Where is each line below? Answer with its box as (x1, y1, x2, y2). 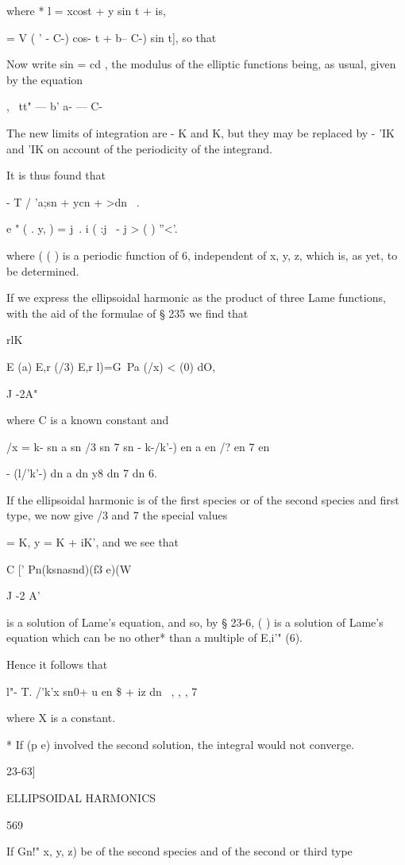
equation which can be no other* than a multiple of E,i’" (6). (6, 629, 303, 646)
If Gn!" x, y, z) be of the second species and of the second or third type (6, 843, 353, 859)
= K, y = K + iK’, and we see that (6, 534, 179, 550)
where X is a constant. (6, 709, 116, 726)
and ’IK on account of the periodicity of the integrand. (6, 140, 272, 156)
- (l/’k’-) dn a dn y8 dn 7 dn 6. (6, 465, 157, 481)
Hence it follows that (6, 656, 108, 673)
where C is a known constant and (6, 411, 169, 428)
